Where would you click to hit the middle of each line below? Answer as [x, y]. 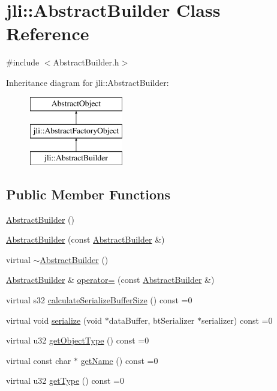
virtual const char [39, 360]
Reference [48, 33]
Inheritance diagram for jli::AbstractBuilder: [88, 82]
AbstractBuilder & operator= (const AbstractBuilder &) [110, 280]
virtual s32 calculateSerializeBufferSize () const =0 [99, 300]
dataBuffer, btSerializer [152, 320]
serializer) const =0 [237, 320]
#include [23, 62]
